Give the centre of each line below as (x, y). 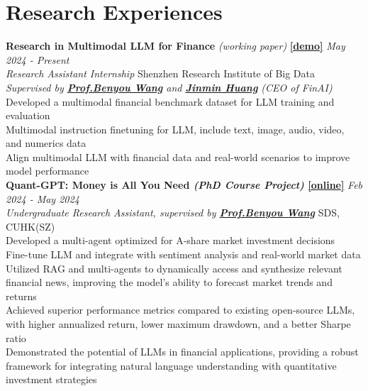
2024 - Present (38, 59)
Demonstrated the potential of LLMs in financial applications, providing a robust (182, 352)
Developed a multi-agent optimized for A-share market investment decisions (171, 240)
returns (21, 296)
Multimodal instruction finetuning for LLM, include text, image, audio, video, (175, 129)
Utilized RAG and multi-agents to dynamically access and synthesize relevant (174, 268)
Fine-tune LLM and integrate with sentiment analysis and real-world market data (183, 254)
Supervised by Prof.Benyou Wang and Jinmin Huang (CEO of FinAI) (169, 87)
